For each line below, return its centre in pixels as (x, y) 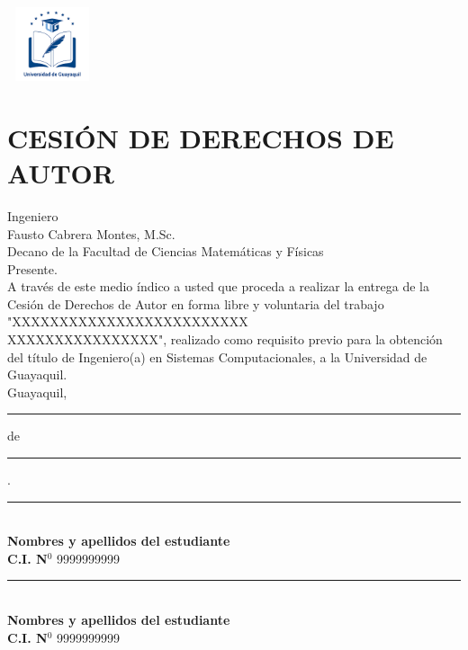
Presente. (32, 268)
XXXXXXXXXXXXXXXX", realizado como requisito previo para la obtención (225, 339)
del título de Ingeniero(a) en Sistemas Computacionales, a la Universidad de (217, 356)
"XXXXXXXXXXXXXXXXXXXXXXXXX (128, 321)
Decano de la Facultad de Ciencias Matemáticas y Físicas (166, 251)
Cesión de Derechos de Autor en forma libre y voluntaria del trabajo (196, 303)
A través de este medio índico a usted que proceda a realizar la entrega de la (218, 286)
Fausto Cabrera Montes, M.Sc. (91, 233)
